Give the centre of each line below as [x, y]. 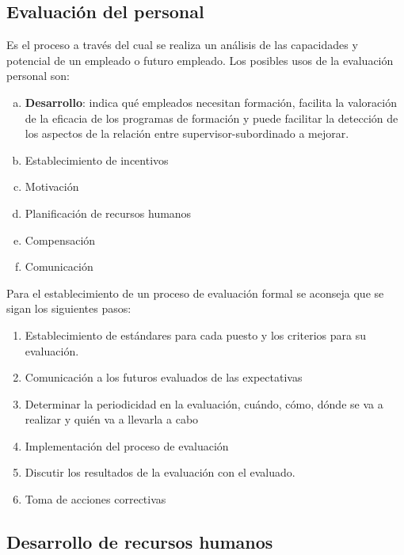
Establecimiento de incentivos [97, 160]
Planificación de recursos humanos [108, 213]
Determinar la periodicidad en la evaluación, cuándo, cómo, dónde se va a [204, 403]
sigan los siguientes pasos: [69, 308]
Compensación [60, 239]
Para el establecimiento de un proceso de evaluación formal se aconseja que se [195, 293]
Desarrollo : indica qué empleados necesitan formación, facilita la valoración [211, 102]
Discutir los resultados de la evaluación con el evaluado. [160, 472]
